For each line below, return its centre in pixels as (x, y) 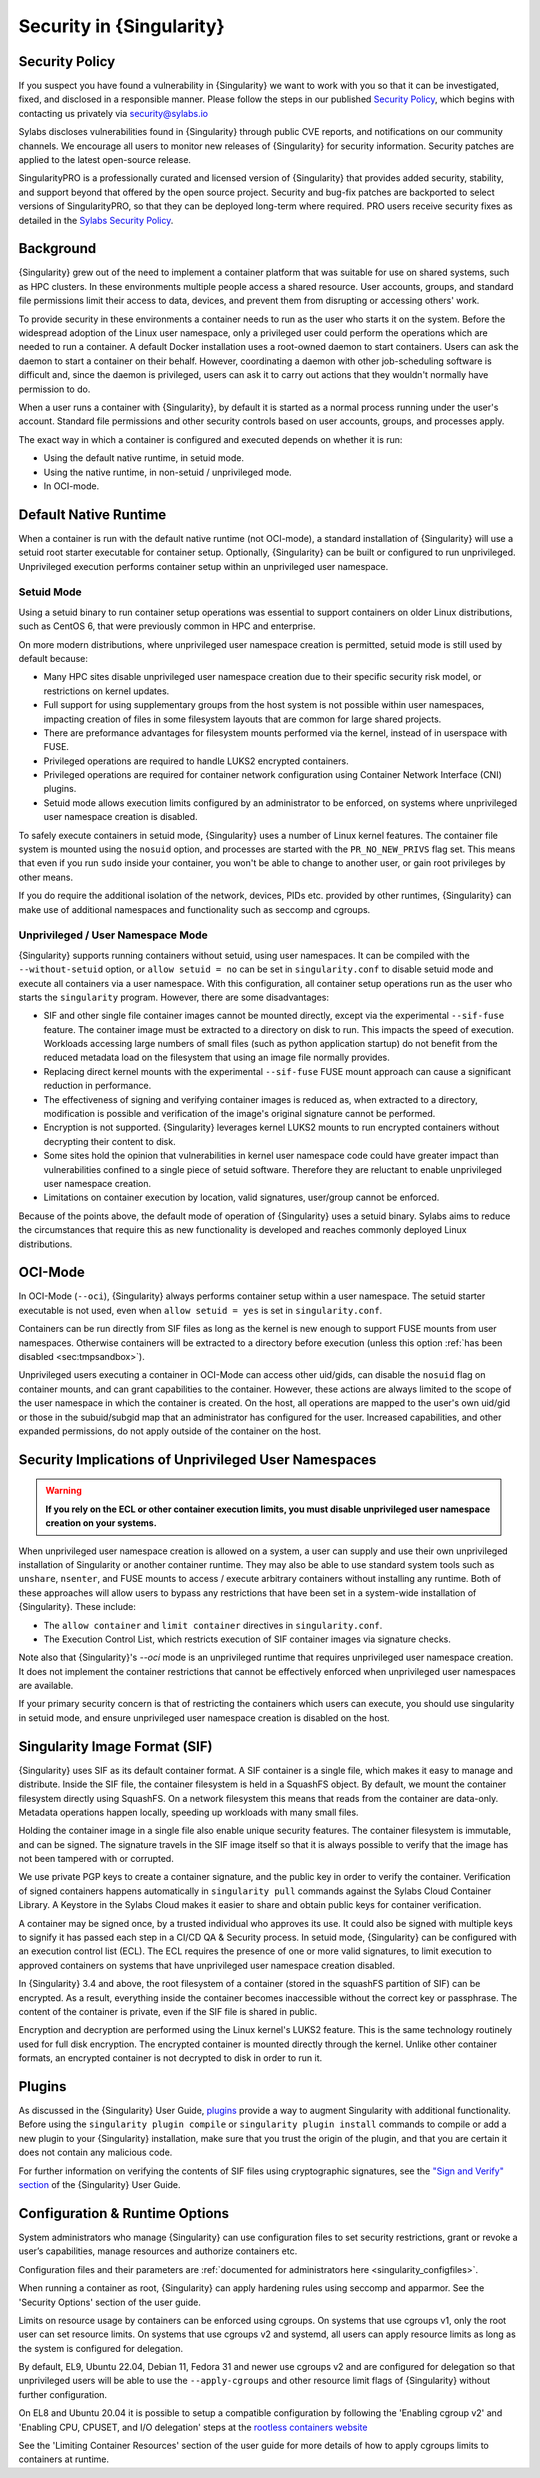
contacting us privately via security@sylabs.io (113, 113)
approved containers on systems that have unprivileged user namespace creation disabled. (206, 1965)
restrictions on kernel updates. (106, 691)
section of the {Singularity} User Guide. (99, 2185)
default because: (53, 658)
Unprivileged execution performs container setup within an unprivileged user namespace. (203, 566)
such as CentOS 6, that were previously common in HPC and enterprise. (167, 626)
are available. (46, 1686)
